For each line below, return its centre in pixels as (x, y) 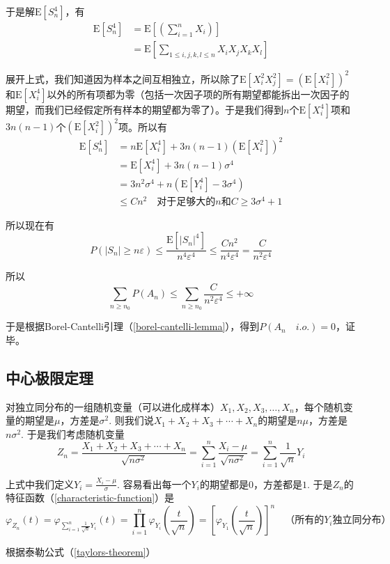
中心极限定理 (49, 377)
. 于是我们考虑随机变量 (73, 433)
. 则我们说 (131, 420)
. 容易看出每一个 (154, 484)
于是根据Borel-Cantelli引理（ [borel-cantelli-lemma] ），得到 (133, 326)
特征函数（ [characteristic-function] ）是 (90, 498)
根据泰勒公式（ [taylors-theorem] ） (81, 552)
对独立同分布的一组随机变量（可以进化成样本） (113, 406)
